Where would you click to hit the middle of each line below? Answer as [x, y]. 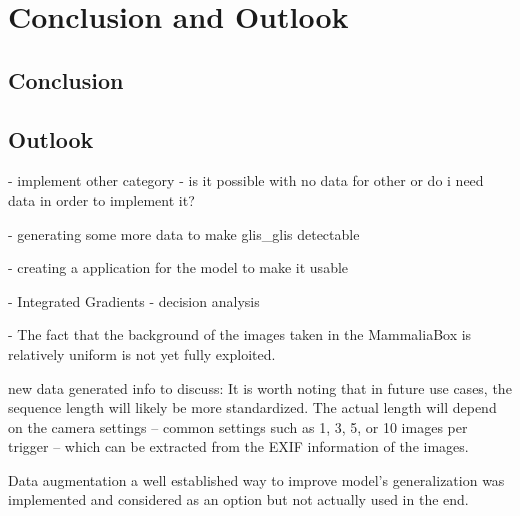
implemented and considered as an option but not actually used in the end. [238, 499]
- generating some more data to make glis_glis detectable [184, 233]
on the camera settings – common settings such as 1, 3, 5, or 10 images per [238, 426]
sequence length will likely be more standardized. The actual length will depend [252, 407]
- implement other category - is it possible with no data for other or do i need [246, 180]
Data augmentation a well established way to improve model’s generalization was [256, 479]
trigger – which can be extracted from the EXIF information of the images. [238, 446]
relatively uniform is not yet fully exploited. [142, 353]
